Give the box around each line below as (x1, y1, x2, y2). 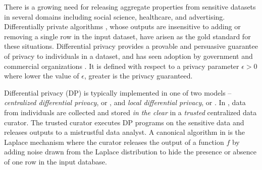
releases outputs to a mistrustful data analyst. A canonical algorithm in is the (4, 127, 245, 137)
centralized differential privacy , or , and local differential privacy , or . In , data (4, 97, 246, 108)
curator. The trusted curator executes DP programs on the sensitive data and (4, 117, 244, 127)
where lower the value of (4, 70, 79, 81)
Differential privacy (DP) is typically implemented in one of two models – (4, 87, 232, 98)
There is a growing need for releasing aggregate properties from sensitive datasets (4, 2, 256, 12)
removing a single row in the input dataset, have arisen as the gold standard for (4, 31, 251, 41)
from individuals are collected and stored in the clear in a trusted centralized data (4, 107, 257, 117)
